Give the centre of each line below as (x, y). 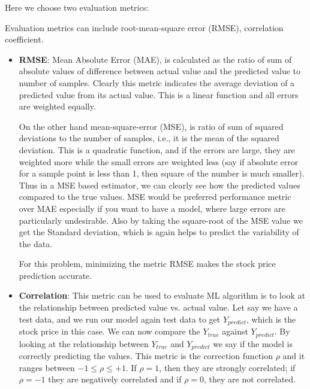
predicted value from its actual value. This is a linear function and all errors (159, 94)
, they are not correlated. (250, 379)
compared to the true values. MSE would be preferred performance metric (155, 197)
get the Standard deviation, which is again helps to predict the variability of (159, 232)
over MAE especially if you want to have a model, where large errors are (152, 208)
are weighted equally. (57, 106)
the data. (36, 243)
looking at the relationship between (84, 343)
